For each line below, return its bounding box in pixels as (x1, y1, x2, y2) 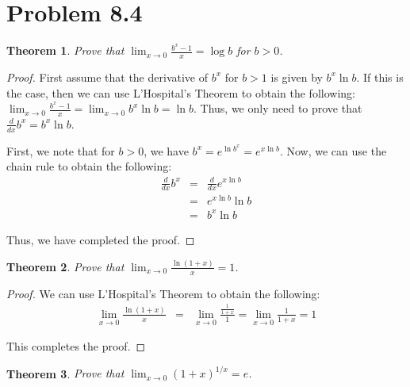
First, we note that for (6, 142, 115, 159)
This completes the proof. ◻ (6, 338, 146, 354)
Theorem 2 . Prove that (6, 258, 125, 274)
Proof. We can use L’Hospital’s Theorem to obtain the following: (6, 285, 320, 301)
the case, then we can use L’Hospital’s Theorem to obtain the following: (6, 84, 355, 101)
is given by (270, 68, 323, 85)
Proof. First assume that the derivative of (6, 68, 208, 85)
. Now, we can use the (279, 142, 387, 159)
